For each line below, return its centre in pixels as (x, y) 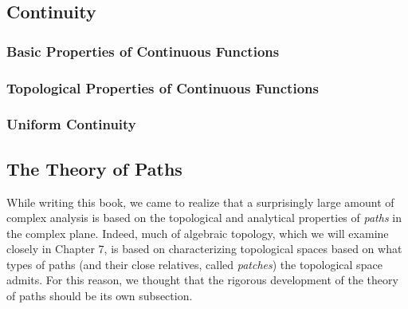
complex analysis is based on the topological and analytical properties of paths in (204, 218)
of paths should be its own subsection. (100, 296)
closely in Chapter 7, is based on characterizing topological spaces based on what (204, 249)
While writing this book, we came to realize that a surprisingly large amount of (200, 202)
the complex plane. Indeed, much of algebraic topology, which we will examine (198, 233)
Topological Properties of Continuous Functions (163, 87)
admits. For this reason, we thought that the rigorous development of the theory (202, 280)
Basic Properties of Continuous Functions (143, 51)
